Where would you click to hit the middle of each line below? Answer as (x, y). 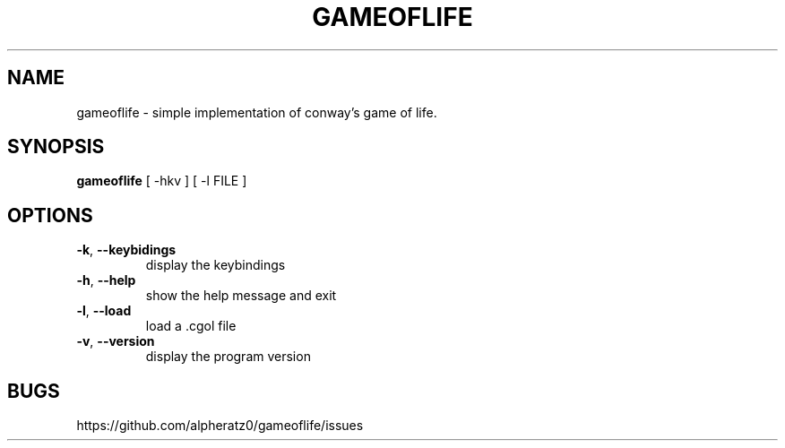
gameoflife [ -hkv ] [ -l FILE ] (162, 181)
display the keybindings (216, 265)
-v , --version (116, 341)
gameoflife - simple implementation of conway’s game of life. (257, 112)
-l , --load (104, 311)
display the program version (228, 357)
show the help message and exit (241, 296)
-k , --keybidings (126, 250)
